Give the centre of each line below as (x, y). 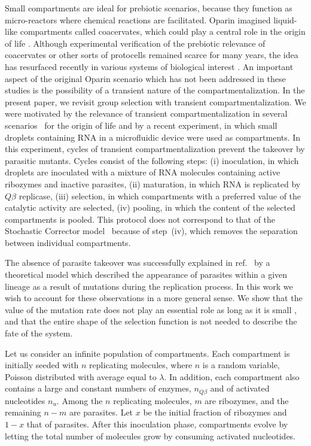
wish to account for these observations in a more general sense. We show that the (154, 298)
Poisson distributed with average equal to (81, 376)
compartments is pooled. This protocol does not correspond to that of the (140, 219)
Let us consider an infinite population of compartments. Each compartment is (147, 353)
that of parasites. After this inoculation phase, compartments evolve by (157, 424)
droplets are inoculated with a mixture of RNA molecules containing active (143, 172)
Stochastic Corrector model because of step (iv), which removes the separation (151, 231)
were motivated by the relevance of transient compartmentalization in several (146, 113)
